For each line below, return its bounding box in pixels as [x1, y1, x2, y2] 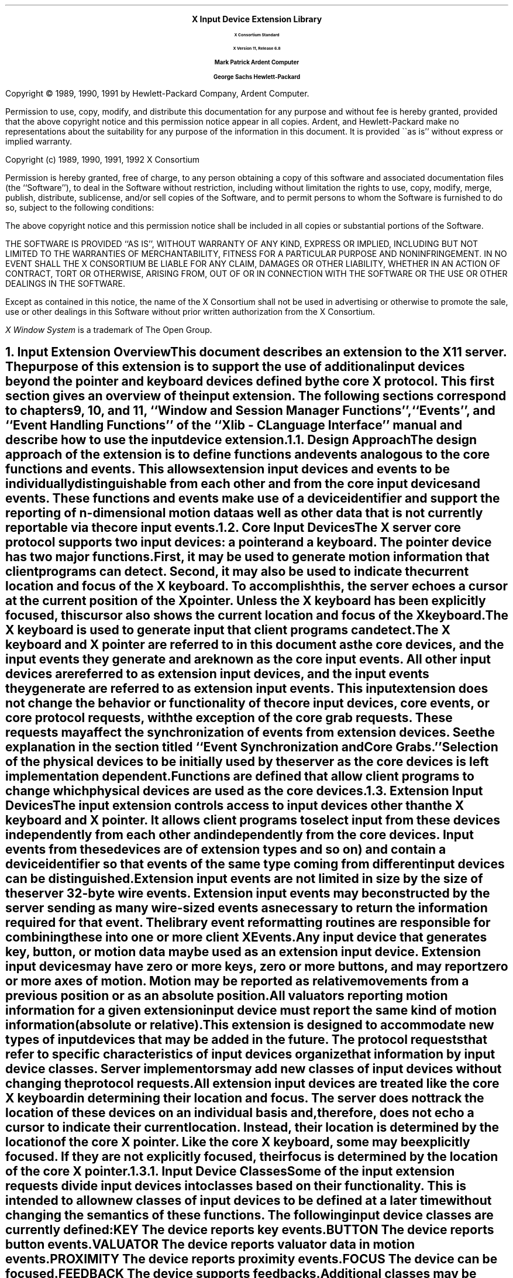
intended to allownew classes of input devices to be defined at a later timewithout [5, 1193, 492, 1208]
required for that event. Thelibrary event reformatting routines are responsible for [5, 915, 491, 930]
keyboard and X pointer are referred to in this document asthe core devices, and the [5, 637, 504, 652]
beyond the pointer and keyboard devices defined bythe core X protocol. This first [5, 374, 495, 389]
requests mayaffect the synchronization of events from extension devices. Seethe [5, 725, 495, 740]
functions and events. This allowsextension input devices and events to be [5, 462, 450, 477]
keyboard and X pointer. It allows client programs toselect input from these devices [5, 813, 500, 828]
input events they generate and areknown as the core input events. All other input [5, 652, 491, 667]
